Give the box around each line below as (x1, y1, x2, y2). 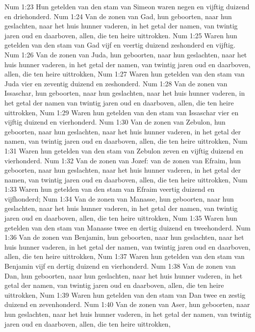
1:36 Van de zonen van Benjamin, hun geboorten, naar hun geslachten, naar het (4, 232, 244, 242)
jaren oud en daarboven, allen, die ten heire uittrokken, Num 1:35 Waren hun (4, 213, 237, 223)
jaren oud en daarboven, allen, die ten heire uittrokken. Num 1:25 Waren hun (4, 30, 237, 40)
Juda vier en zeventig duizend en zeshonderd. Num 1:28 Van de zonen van (4, 78, 228, 88)
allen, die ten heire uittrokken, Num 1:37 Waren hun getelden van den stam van (4, 251, 245, 261)
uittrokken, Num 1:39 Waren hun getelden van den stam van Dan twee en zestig (4, 289, 246, 300)
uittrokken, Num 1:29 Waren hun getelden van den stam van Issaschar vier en (4, 107, 239, 117)
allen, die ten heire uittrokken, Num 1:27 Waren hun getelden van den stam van (4, 69, 245, 79)
